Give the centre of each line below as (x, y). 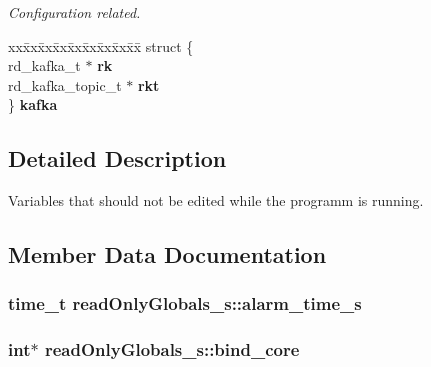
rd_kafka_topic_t (65, 84)
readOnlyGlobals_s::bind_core (172, 349)
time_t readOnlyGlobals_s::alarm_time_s (185, 303)
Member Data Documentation (167, 254)
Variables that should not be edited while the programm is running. (216, 200)
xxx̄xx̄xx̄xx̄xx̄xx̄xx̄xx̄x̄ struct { (101, 45)
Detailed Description (117, 158)
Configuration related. (74, 12)
